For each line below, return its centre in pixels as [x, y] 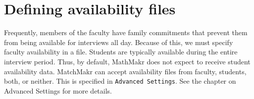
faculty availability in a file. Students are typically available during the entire [121, 52]
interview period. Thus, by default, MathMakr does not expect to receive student [127, 61]
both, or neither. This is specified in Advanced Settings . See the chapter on [120, 81]
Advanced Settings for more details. [58, 90]
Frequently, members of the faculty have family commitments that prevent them [126, 32]
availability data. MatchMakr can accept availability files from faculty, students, [125, 71]
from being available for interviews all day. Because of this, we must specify [119, 42]
